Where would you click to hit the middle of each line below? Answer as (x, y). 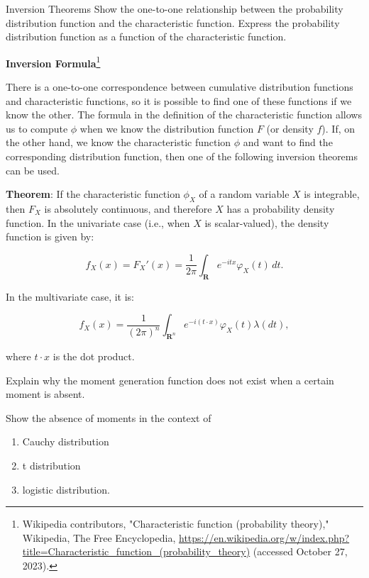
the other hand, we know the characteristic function (119, 142)
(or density (290, 128)
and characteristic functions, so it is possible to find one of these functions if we (179, 100)
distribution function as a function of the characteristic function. (146, 37)
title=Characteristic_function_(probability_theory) (136, 551)
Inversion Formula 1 (53, 62)
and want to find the (288, 142)
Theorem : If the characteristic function (93, 194)
